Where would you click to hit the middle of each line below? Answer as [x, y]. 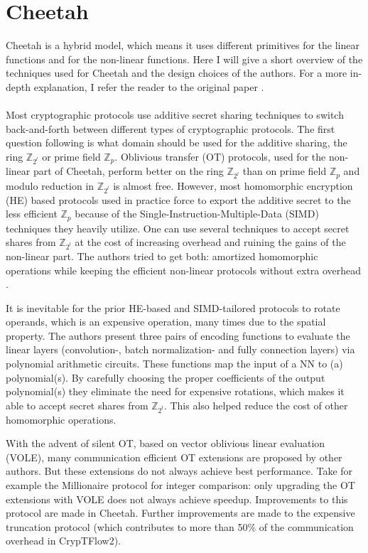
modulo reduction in [50, 185]
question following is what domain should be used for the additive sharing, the [177, 143]
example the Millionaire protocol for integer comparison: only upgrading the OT [180, 484]
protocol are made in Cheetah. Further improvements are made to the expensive [180, 513]
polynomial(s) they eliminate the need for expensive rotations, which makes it [175, 391]
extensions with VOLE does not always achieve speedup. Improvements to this [177, 499]
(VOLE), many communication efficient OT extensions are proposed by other [174, 457]
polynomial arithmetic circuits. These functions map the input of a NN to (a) [174, 364]
